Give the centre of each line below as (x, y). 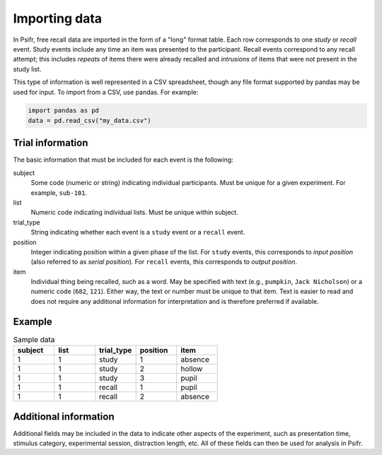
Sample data (34, 339)
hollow (192, 369)
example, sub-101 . (59, 193)
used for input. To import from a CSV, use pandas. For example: (106, 92)
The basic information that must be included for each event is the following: (123, 160)
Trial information (51, 143)
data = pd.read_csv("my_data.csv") (89, 120)
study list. (27, 69)
